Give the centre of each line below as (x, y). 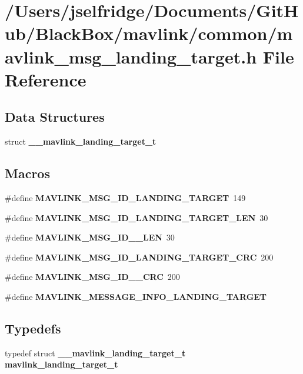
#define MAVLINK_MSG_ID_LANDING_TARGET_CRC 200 (139, 257)
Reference (46, 79)
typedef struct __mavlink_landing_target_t (95, 353)
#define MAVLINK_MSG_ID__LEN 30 (90, 237)
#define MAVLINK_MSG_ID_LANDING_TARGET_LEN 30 (136, 217)
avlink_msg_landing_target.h (131, 56)
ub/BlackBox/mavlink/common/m (149, 33)
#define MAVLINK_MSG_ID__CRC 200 (92, 277)
